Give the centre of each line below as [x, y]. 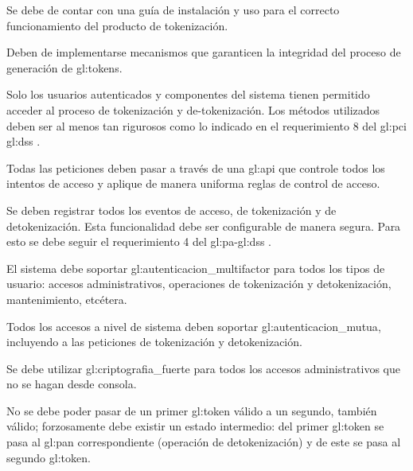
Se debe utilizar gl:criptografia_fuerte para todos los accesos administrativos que [204, 368]
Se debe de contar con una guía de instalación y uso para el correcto [173, 10]
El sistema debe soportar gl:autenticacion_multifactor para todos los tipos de [196, 268]
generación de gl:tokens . [64, 67]
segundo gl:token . [49, 457]
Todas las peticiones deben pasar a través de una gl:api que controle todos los [196, 167]
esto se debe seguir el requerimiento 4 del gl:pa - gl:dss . [139, 241]
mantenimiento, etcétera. [67, 299]
